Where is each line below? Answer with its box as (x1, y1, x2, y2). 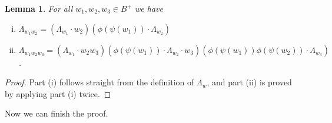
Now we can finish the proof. (5, 107, 108, 119)
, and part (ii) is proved (207, 76, 292, 88)
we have (135, 2, 163, 14)
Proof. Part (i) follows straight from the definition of (5, 76, 194, 88)
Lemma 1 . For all (5, 2, 73, 14)
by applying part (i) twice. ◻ (5, 87, 111, 99)
